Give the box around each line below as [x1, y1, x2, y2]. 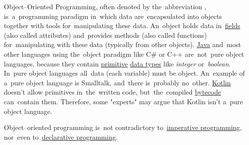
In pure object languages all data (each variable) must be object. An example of [4, 68, 245, 78]
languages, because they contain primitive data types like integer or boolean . [4, 58, 231, 68]
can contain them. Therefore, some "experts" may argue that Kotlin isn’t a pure [4, 96, 243, 106]
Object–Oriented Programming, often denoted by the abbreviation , [4, 1, 206, 11]
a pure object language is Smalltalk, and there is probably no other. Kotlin [4, 77, 231, 87]
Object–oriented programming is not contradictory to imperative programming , [4, 122, 242, 132]
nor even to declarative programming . [4, 131, 118, 142]
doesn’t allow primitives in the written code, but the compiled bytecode [4, 87, 221, 97]
